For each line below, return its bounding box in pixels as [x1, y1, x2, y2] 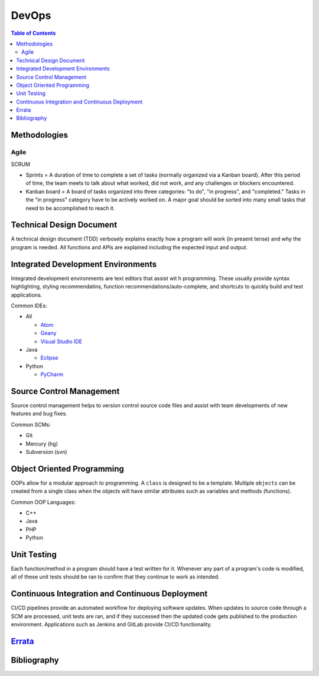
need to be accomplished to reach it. [25, 204, 115, 212]
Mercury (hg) [25, 440, 58, 447]
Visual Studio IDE [40, 337, 83, 345]
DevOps [11, 9, 51, 22]
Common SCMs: [11, 421, 51, 428]
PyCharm [40, 371, 63, 378]
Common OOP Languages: [11, 498, 76, 505]
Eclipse [40, 355, 58, 362]
